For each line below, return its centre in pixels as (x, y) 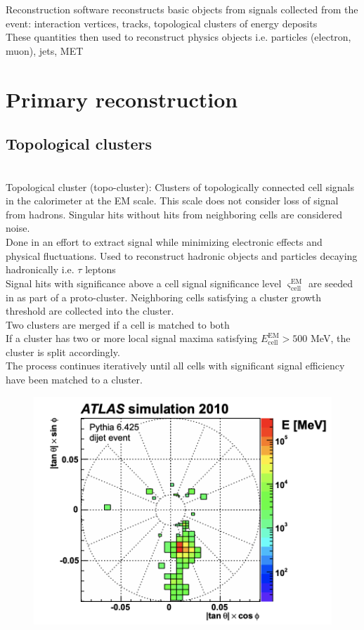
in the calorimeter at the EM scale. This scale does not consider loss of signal (172, 201)
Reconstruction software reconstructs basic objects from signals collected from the (182, 9)
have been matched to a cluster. (74, 380)
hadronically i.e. (40, 269)
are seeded (331, 283)
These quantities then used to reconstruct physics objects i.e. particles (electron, (178, 37)
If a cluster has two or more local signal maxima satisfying (132, 338)
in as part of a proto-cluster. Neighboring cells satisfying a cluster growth (164, 297)
